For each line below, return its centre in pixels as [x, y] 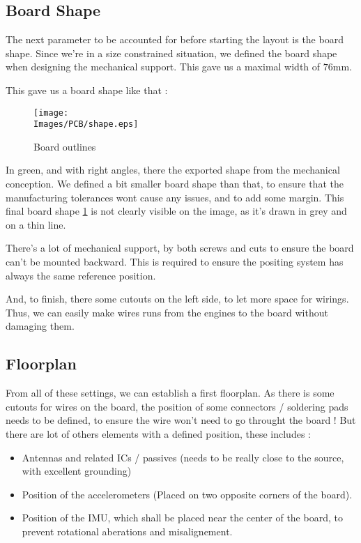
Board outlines [65, 146]
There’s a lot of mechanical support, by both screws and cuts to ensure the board [180, 248]
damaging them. [40, 326]
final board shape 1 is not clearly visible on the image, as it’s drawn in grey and [176, 211]
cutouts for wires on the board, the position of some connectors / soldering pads [177, 406]
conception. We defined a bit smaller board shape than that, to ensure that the [175, 184]
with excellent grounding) [77, 471]
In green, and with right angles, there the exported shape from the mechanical [173, 170]
